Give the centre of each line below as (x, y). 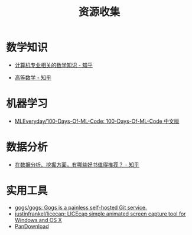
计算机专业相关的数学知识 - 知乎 (54, 65)
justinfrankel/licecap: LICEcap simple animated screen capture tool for (100, 214)
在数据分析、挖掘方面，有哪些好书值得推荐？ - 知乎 (77, 164)
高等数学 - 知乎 (33, 77)
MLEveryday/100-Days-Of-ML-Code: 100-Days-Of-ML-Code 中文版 (97, 121)
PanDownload (32, 226)
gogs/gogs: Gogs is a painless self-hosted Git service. (81, 207)
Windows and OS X (38, 220)
